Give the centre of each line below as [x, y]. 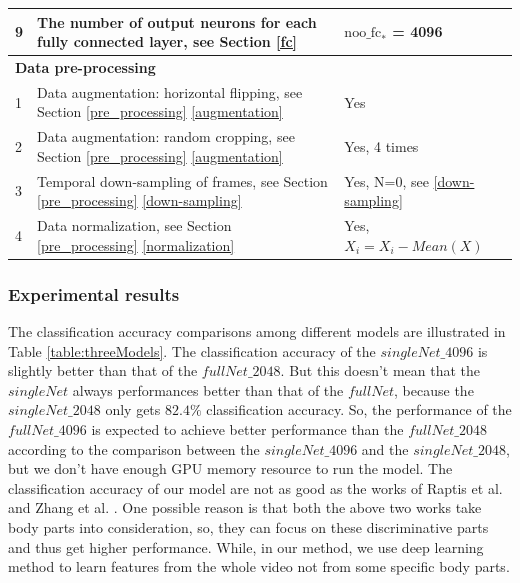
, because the [434, 389]
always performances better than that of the [208, 389]
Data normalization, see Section [134, 225]
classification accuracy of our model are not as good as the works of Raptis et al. [255, 487]
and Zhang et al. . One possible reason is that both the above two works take [245, 507]
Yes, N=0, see [386, 180]
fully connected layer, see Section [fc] [167, 41]
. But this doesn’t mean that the [380, 370]
